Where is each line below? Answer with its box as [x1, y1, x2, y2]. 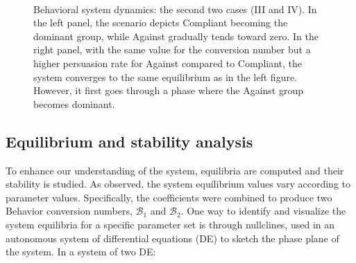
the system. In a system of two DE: [6, 244, 156, 259]
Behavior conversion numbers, [6, 203, 133, 218]
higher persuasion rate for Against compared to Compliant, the [33, 55, 303, 70]
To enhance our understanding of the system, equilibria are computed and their [6, 163, 344, 177]
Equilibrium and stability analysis [6, 130, 253, 152]
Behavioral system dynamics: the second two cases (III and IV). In [33, 1, 317, 16]
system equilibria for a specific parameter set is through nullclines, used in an [6, 217, 335, 231]
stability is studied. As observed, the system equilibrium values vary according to [6, 176, 350, 191]
